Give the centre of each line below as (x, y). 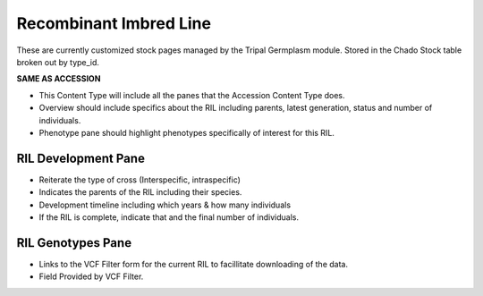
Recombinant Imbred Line (114, 23)
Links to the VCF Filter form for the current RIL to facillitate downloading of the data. (194, 264)
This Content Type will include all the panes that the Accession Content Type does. (192, 95)
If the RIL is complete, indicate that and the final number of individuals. (169, 217)
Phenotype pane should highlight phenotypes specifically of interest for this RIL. (187, 132)
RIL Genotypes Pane (74, 243)
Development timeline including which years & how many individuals (165, 205)
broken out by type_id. (58, 62)
